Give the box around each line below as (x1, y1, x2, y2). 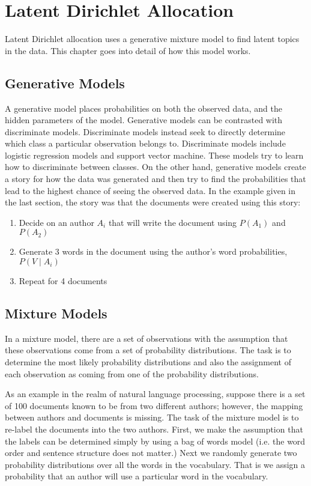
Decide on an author (19, 216, 94, 228)
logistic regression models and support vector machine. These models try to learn (5, 148, 304, 161)
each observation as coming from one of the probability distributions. (5, 367, 259, 380)
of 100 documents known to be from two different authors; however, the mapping (5, 399, 303, 412)
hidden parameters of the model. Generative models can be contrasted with (5, 114, 283, 126)
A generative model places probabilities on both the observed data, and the (5, 102, 282, 114)
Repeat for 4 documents (19, 275, 107, 287)
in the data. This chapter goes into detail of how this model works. (5, 44, 251, 56)
